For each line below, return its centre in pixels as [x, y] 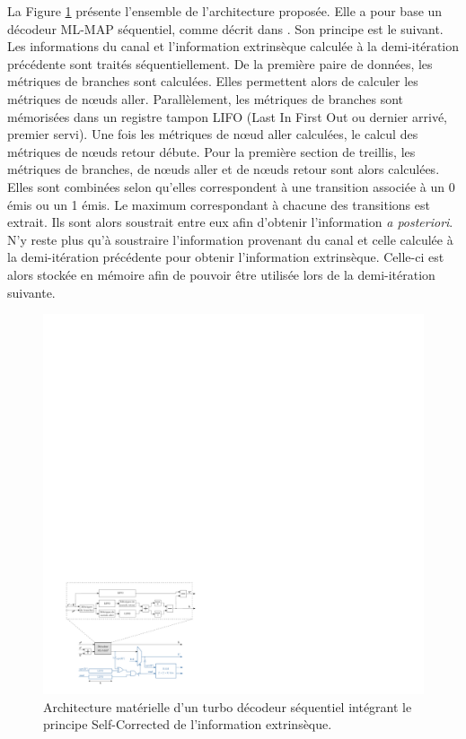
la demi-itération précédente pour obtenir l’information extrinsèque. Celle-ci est [226, 257]
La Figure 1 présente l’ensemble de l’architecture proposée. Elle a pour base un [225, 11]
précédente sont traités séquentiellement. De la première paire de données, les [220, 63]
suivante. [31, 292]
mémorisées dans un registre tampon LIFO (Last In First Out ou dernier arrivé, [227, 116]
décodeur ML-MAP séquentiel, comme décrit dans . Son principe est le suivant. [225, 28]
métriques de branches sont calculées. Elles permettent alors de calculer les [213, 81]
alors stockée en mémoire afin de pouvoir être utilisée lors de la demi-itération [221, 274]
